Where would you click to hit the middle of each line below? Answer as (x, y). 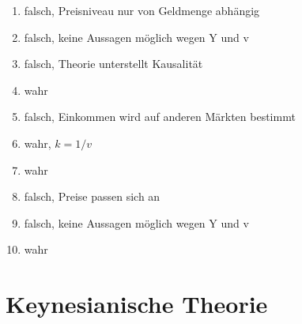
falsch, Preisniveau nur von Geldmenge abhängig (142, 10)
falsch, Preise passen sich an (92, 196)
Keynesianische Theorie (137, 304)
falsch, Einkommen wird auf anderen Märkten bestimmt (160, 117)
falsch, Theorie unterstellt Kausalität (113, 64)
